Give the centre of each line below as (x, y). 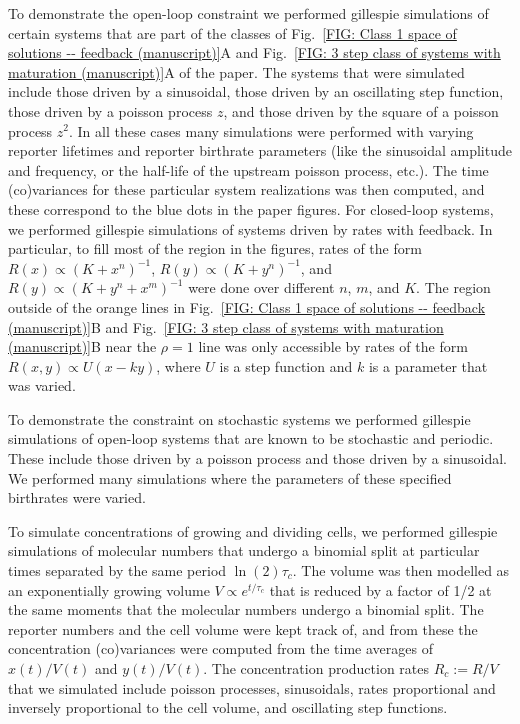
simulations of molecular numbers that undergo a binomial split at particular (244, 550)
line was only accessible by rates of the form (333, 346)
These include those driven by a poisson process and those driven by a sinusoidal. (257, 458)
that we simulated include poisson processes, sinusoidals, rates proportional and (252, 687)
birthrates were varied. (77, 497)
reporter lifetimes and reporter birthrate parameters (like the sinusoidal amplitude (260, 150)
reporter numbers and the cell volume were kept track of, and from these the (243, 628)
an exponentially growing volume (109, 589)
